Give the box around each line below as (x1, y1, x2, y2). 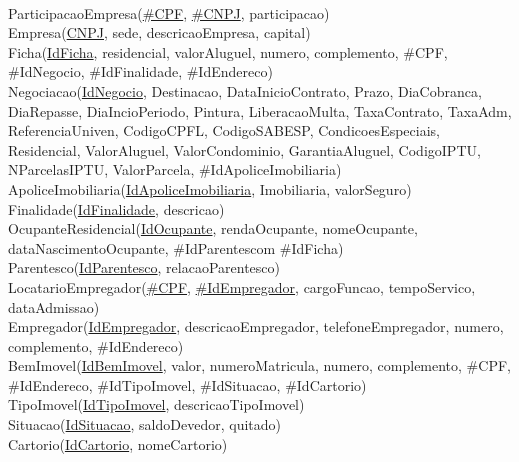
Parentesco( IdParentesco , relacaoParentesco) (8, 257, 281, 278)
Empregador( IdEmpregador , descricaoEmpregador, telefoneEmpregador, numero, (8, 316, 504, 337)
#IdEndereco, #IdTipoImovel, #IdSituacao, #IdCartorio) (8, 374, 367, 395)
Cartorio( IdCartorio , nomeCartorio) (8, 433, 228, 454)
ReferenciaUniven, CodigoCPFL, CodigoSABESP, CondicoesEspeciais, (8, 120, 440, 141)
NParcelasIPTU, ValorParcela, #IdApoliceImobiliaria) (8, 159, 342, 180)
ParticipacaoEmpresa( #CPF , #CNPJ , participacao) (8, 2, 330, 23)
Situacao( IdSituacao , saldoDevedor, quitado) (8, 414, 281, 435)
